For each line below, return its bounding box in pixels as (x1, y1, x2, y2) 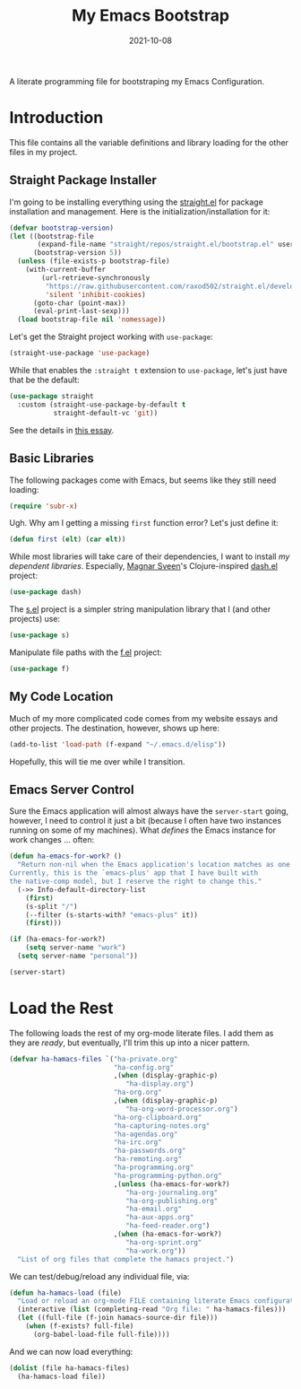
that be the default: (9, 374, 80, 386)
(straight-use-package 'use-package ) (9, 349, 150, 358)
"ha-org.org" (113, 1088, 163, 1097)
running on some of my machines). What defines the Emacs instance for (9, 825, 276, 835)
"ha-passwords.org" (113, 1146, 186, 1156)
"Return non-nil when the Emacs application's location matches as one (17, 860, 291, 869)
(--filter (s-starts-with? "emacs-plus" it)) (25, 910, 199, 920)
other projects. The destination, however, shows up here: (9, 722, 219, 733)
